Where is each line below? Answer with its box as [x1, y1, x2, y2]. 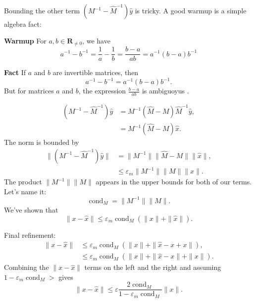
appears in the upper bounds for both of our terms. [96, 176, 252, 187]
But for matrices [4, 86, 54, 96]
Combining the [4, 262, 49, 272]
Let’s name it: [4, 186, 47, 196]
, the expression [78, 86, 126, 96]
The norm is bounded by [4, 137, 79, 147]
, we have [82, 35, 110, 45]
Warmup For [4, 35, 47, 45]
